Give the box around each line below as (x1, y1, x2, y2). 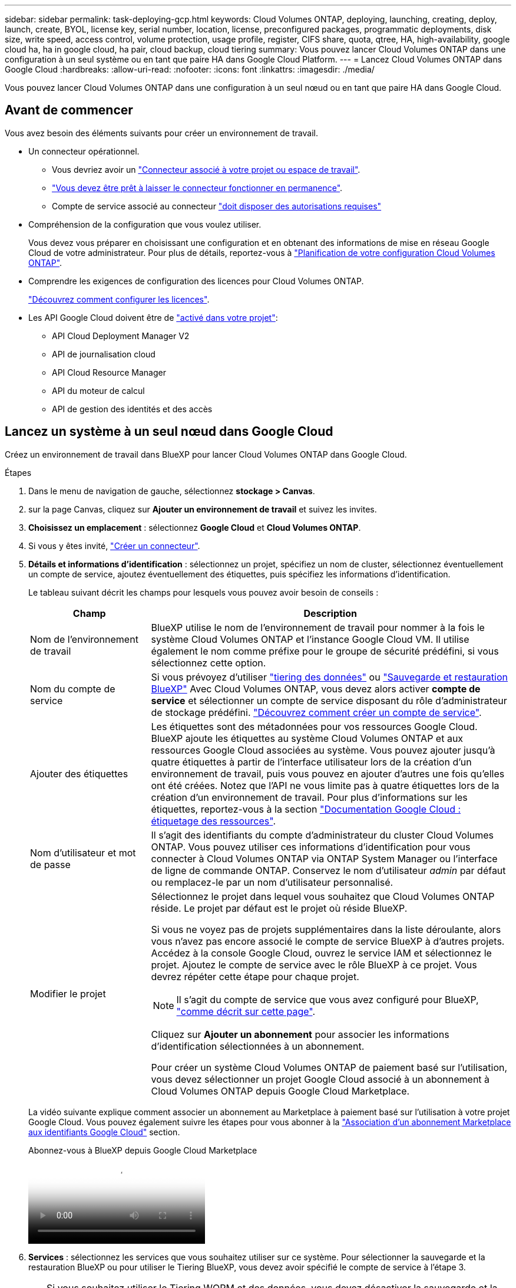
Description (303, 607, 357, 619)
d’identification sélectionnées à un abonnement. (151, 1040, 365, 1052)
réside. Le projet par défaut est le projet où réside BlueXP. (151, 902, 408, 914)
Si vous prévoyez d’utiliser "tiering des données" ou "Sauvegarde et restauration (151, 671, 508, 683)
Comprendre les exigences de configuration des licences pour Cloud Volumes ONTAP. (28, 275, 364, 286)
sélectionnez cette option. (151, 656, 266, 669)
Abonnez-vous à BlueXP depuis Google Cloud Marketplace (28, 1145, 257, 1155)
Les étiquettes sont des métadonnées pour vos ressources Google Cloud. (151, 720, 478, 732)
